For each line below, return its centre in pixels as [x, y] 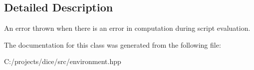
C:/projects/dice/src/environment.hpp [63, 61]
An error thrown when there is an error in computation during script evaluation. [127, 28]
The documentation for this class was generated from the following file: [113, 44]
